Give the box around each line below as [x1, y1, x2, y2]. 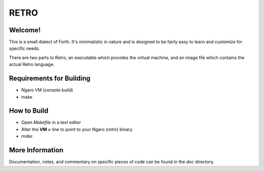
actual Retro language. [9, 62, 55, 67]
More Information [9, 146, 64, 154]
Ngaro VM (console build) [21, 87, 73, 93]
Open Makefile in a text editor [21, 120, 81, 126]
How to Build [9, 107, 49, 115]
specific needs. [9, 45, 40, 51]
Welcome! [9, 26, 41, 34]
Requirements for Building [9, 74, 90, 83]
